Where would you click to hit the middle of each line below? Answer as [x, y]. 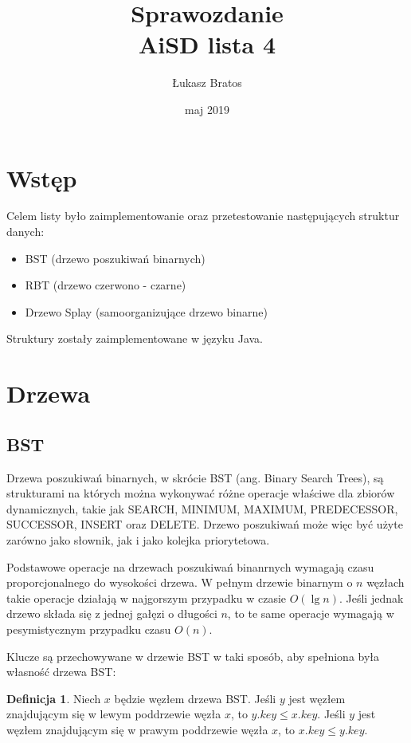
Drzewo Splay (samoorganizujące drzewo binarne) [146, 311]
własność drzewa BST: [61, 672]
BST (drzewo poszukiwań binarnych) [115, 258]
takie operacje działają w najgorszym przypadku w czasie [147, 598]
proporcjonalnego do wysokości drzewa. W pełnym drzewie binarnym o [180, 582]
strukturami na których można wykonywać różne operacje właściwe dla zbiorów [201, 493]
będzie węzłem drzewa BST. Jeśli [195, 698]
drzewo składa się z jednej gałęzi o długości [112, 613]
